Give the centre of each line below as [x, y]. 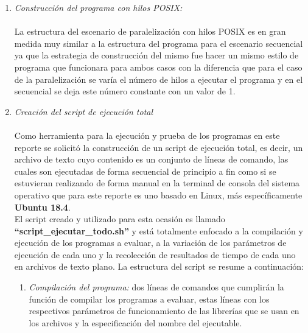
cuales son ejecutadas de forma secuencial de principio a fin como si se [145, 171]
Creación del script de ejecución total [84, 111]
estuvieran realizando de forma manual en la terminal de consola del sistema [157, 183]
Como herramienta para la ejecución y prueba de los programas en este [147, 135]
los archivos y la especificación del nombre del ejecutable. [135, 322]
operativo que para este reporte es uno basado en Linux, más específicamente [158, 195]
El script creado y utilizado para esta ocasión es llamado [120, 219]
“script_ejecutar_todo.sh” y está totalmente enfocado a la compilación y [159, 230]
